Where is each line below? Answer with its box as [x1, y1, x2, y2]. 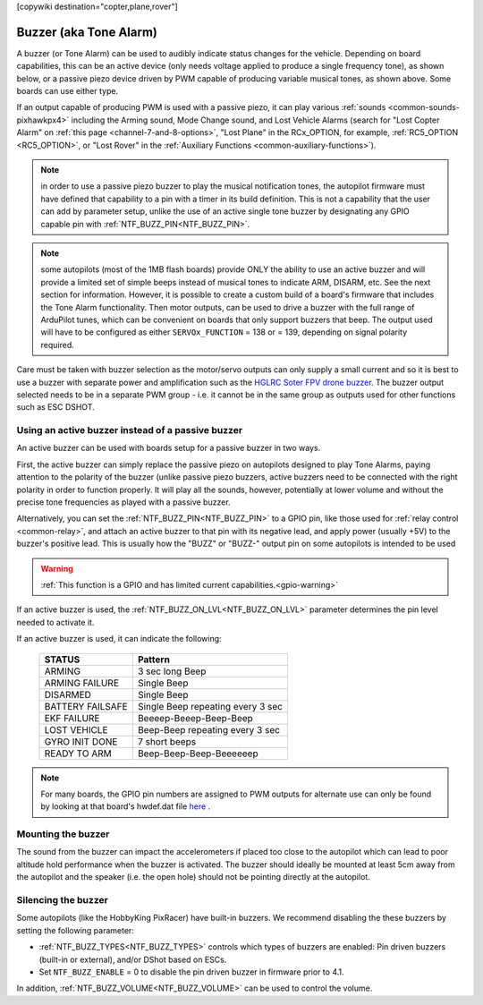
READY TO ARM [44, 747, 112, 760]
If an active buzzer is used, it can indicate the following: [16, 634, 223, 644]
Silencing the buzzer [16, 893, 109, 906]
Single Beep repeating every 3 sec [137, 700, 284, 712]
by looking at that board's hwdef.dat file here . [40, 801, 211, 812]
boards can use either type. [16, 86, 119, 97]
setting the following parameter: [16, 924, 134, 935]
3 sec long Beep [137, 665, 207, 677]
